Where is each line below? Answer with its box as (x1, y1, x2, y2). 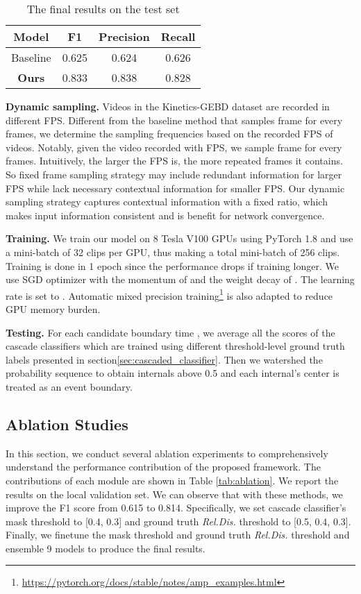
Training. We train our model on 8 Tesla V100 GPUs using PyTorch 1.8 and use (6, 231, 353, 246)
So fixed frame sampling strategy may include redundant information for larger (6, 167, 342, 181)
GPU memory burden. (6, 301, 101, 316)
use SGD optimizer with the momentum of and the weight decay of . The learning (6, 272, 355, 287)
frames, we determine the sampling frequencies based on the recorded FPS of (6, 126, 333, 141)
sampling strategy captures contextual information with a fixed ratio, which (6, 194, 328, 209)
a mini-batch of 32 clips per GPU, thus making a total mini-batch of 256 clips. (6, 244, 340, 259)
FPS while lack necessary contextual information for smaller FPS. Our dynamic (6, 180, 345, 195)
